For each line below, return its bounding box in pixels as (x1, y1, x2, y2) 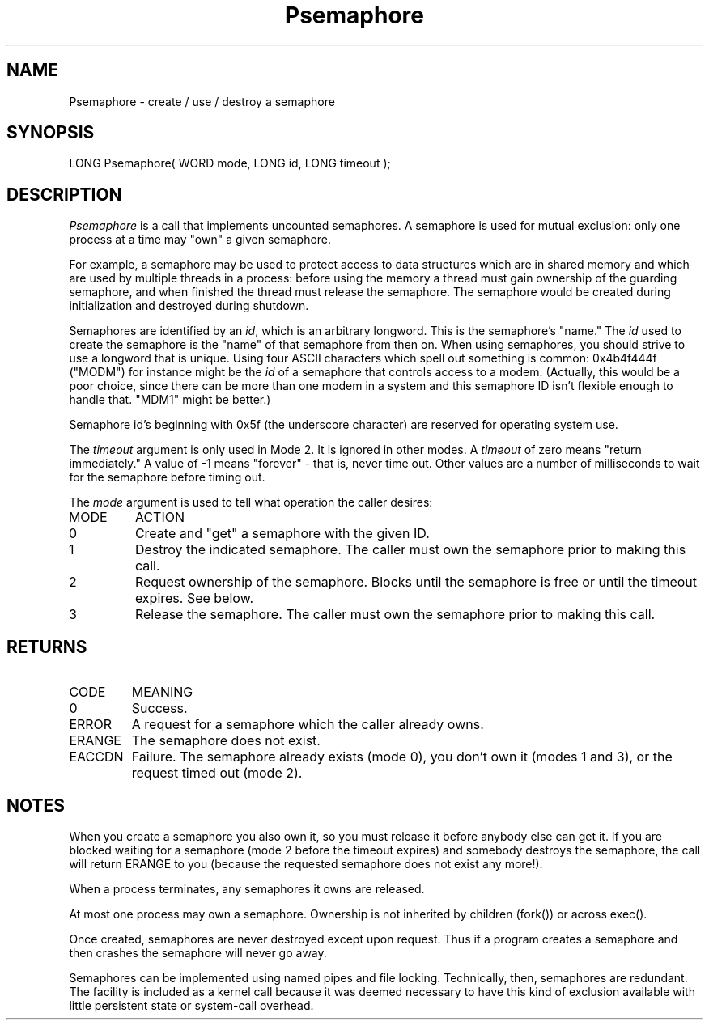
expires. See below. (134, 590, 254, 607)
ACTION (134, 509, 185, 526)
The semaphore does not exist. (131, 732, 321, 749)
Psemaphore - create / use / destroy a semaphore (69, 94, 335, 108)
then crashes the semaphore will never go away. (69, 945, 327, 960)
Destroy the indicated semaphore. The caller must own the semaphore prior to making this (134, 541, 686, 558)
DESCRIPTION (6, 184, 122, 205)
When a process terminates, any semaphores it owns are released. (69, 881, 425, 896)
